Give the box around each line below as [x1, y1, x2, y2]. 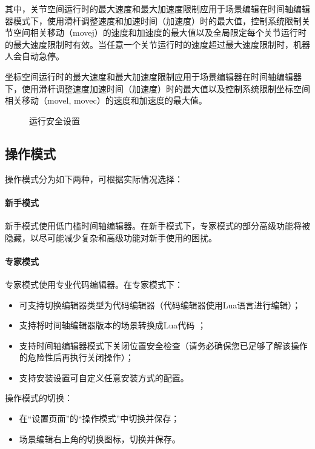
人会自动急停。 [5, 50, 64, 62]
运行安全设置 [29, 114, 80, 127]
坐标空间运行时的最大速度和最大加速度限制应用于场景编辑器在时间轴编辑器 [5, 70, 302, 82]
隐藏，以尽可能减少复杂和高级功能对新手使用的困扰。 [5, 231, 217, 244]
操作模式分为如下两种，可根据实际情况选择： [5, 172, 183, 185]
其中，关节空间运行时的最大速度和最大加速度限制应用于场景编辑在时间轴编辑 [5, 2, 310, 15]
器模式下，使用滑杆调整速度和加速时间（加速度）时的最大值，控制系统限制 [5, 14, 302, 27]
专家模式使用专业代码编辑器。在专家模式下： [5, 278, 183, 290]
